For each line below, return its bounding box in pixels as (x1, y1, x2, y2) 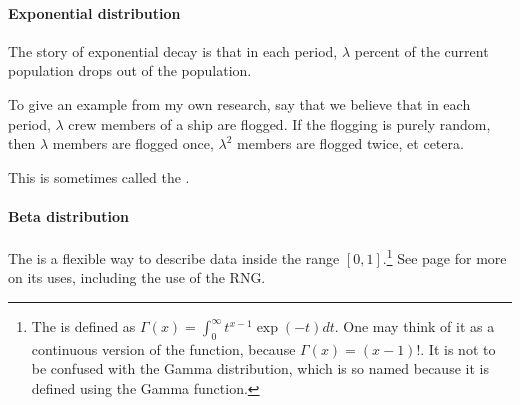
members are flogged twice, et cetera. (237, 133, 464, 154)
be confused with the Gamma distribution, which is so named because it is (31, 358, 489, 379)
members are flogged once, (52, 133, 214, 154)
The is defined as (31, 316, 136, 336)
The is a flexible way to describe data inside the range (8, 247, 340, 268)
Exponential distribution (8, 2, 181, 23)
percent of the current (354, 40, 489, 61)
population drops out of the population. (8, 60, 252, 81)
